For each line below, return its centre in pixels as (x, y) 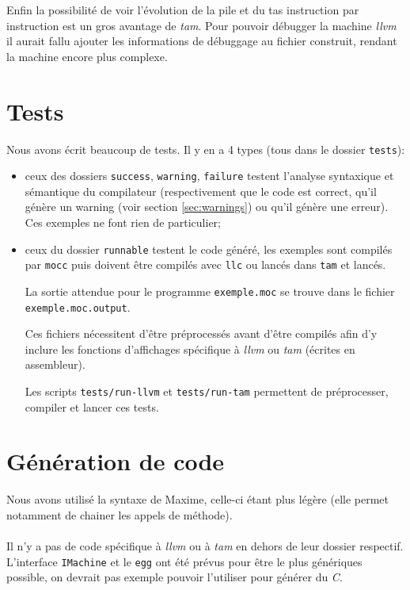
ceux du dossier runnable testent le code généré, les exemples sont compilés (209, 249)
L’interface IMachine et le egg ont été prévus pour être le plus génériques (184, 561)
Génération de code (116, 461)
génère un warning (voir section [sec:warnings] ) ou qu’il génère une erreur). (207, 207)
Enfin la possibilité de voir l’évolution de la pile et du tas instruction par (183, 10)
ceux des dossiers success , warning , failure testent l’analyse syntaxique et (209, 176)
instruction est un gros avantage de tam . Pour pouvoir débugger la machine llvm (201, 25)
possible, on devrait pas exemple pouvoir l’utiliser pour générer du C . (175, 577)
